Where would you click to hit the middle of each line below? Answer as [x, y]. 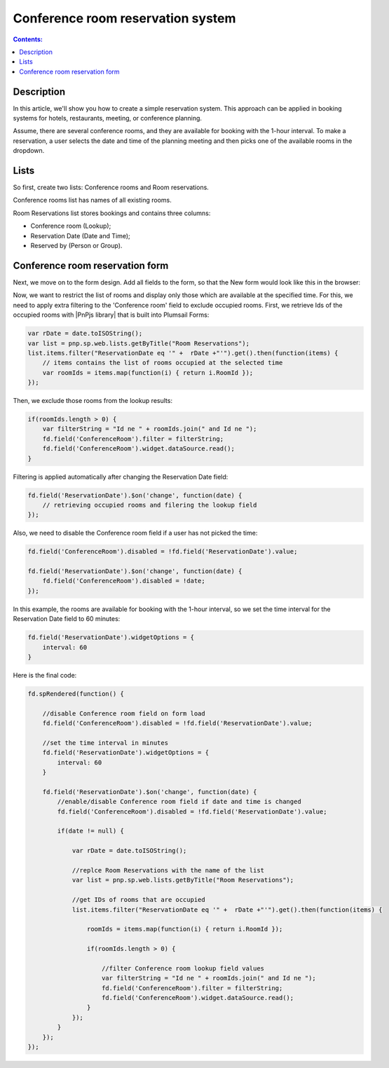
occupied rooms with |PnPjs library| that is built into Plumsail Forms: [111, 315]
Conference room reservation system [124, 18]
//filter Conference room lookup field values [183, 968]
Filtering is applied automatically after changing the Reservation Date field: [121, 477]
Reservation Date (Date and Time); [81, 235]
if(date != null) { [90, 831]
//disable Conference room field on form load [124, 713]
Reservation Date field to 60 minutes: [67, 619]
